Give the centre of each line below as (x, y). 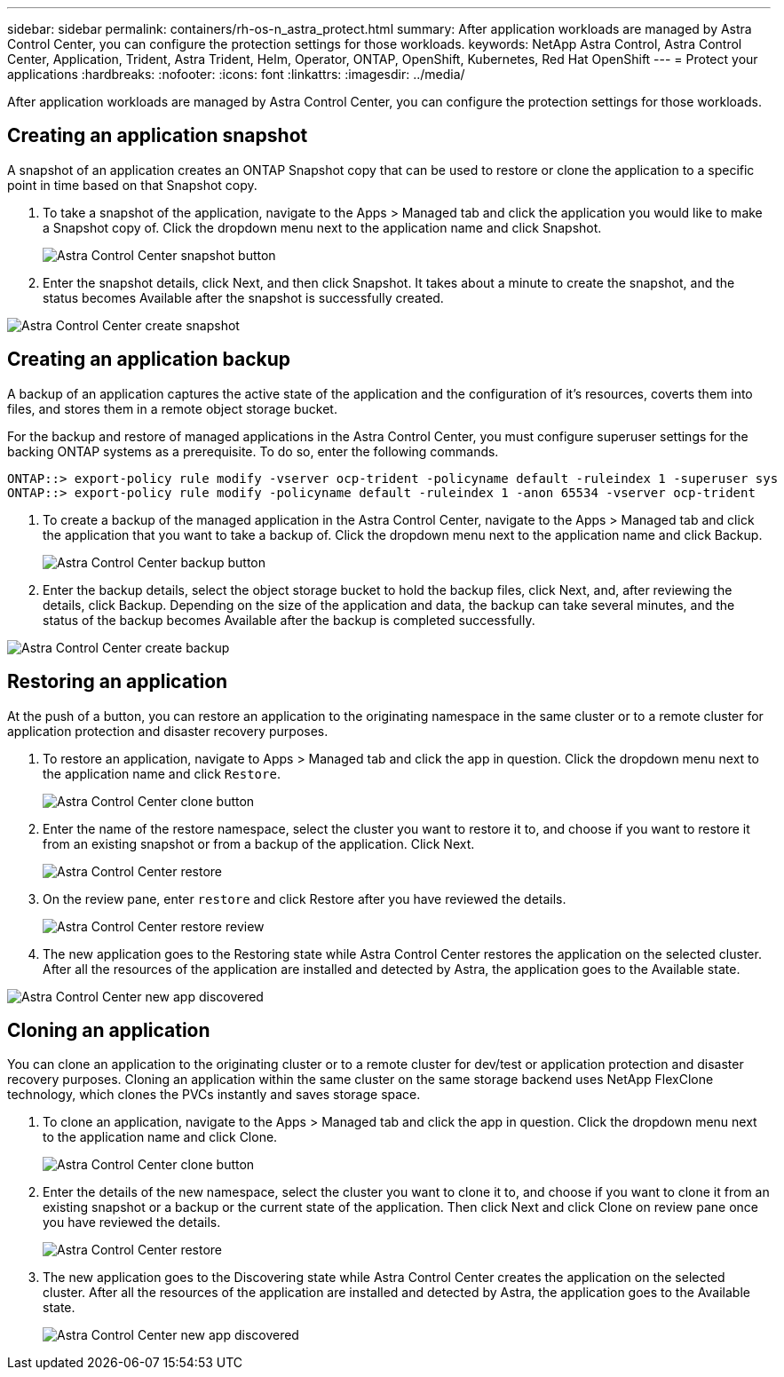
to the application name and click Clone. (160, 1137)
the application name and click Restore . (162, 773)
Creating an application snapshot (158, 136)
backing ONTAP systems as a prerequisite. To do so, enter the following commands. (253, 451)
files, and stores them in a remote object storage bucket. (172, 408)
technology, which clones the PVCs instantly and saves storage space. (214, 1095)
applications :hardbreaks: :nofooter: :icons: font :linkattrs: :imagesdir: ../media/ (236, 74)
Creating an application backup (149, 360)
